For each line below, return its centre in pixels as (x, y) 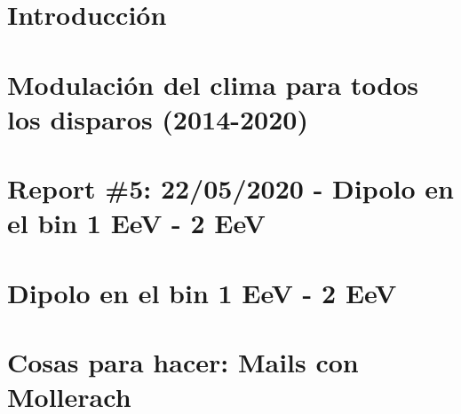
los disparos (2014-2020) (158, 118)
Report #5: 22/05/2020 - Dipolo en (230, 188)
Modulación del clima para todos (213, 84)
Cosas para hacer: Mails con (183, 362)
